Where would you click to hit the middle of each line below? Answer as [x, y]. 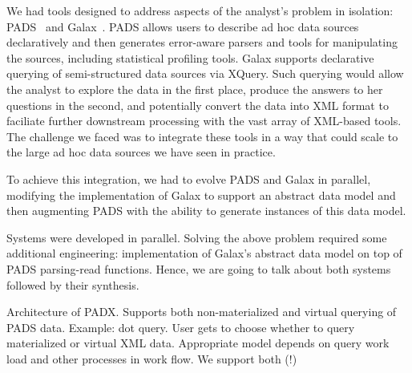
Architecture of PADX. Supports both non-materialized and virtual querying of [202, 312]
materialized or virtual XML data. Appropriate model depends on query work [198, 343]
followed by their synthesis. [73, 284]
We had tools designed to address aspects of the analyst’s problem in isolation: [200, 10]
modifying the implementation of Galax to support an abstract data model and [201, 195]
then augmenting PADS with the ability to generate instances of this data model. [206, 211]
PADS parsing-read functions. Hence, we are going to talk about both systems [199, 268]
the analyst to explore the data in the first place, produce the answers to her [195, 89]
